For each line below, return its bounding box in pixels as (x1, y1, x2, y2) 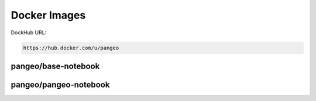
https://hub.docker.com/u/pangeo (23, 44, 119, 51)
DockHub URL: (11, 29, 47, 36)
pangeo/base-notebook (11, 61, 100, 71)
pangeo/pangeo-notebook (11, 80, 110, 89)
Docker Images (11, 9, 86, 21)
